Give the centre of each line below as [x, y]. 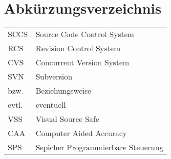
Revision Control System [78, 48]
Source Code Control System [85, 34]
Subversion [54, 77]
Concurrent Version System [82, 62]
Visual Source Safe [67, 119]
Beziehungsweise [63, 91]
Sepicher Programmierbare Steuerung [99, 147]
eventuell [51, 105]
